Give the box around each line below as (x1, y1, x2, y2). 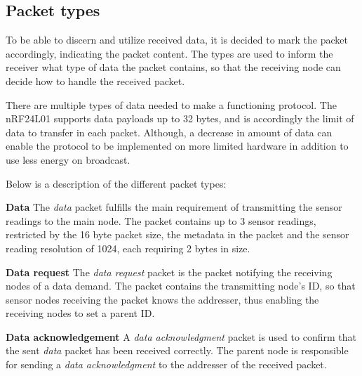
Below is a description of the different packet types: (6, 176, 227, 190)
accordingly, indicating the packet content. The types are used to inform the (6, 46, 333, 60)
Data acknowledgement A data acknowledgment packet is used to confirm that (6, 329, 356, 344)
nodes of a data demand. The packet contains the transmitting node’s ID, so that (6, 278, 356, 293)
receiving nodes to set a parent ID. (6, 306, 155, 320)
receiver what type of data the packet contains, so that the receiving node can (6, 60, 341, 74)
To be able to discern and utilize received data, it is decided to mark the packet (6, 32, 348, 47)
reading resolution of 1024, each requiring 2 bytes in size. (6, 240, 250, 255)
